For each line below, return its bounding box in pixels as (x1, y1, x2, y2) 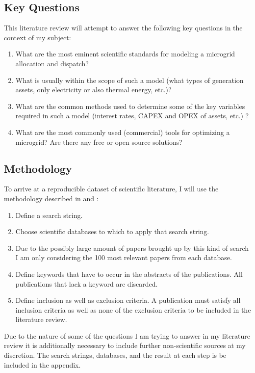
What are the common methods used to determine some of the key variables (15, 101, 245, 111)
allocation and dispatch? (15, 58, 89, 68)
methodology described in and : (4, 193, 99, 203)
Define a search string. (15, 210, 83, 220)
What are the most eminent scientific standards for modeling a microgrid (15, 49, 235, 59)
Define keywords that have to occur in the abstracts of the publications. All (15, 268, 243, 279)
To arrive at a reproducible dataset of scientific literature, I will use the (4, 184, 219, 194)
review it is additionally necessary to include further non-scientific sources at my (4, 340, 246, 350)
